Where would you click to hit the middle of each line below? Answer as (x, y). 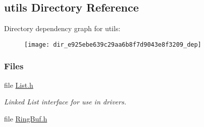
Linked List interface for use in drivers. (65, 102)
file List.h (19, 85)
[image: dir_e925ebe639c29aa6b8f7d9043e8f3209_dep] (113, 44)
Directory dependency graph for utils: (62, 28)
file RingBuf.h (26, 118)
